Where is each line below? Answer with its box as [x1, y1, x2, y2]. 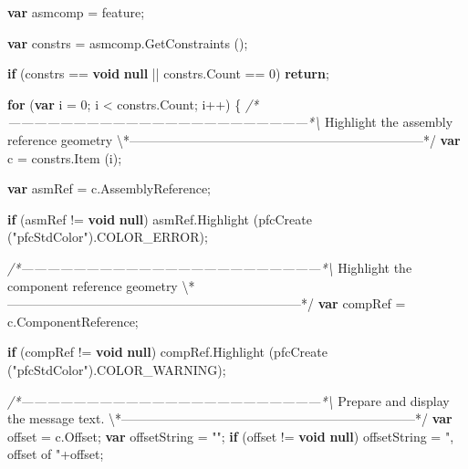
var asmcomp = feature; [7, 3, 145, 21]
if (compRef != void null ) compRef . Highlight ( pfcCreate [7, 342, 328, 361]
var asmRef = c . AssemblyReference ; [7, 179, 212, 198]
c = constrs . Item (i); [7, 148, 122, 167]
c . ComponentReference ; [7, 311, 139, 330]
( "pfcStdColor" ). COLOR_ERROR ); [7, 227, 208, 246]
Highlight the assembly [324, 112, 453, 131]
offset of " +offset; [7, 444, 104, 464]
